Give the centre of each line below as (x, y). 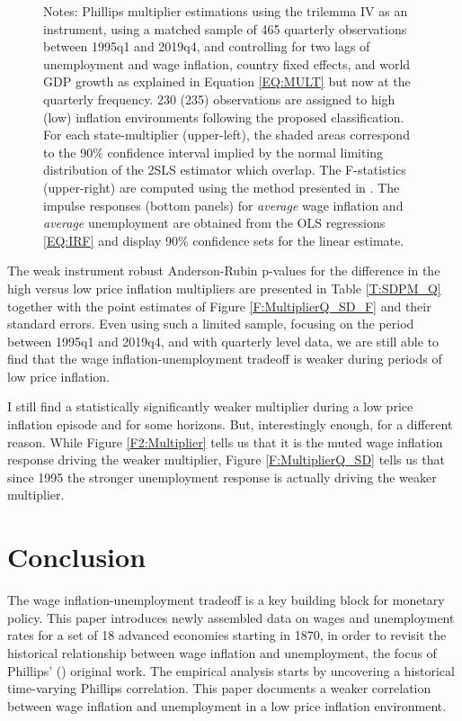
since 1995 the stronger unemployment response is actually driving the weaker (222, 477)
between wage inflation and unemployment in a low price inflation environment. (227, 705)
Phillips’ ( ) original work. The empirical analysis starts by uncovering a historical (231, 670)
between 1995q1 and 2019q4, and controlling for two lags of (207, 46)
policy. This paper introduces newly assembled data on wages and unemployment (231, 617)
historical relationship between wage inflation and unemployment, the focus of (222, 652)
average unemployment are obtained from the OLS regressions (214, 223)
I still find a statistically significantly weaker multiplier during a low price (210, 406)
